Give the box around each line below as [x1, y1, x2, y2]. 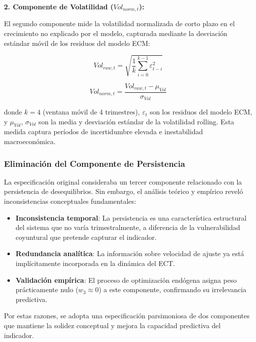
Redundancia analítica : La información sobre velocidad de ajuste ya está [15, 248, 244, 259]
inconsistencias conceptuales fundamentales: [4, 196, 136, 206]
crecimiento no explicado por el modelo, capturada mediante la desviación [4, 28, 227, 38]
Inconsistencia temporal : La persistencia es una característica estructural [15, 212, 247, 223]
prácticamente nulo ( [15, 284, 78, 295]
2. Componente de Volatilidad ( [4, 1, 114, 11]
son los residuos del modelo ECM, [149, 107, 253, 117]
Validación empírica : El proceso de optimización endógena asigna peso [15, 274, 237, 285]
